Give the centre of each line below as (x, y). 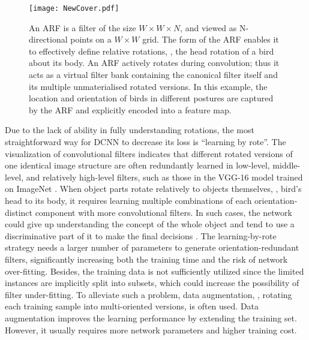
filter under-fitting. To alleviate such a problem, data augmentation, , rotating (148, 294)
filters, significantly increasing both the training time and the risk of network (146, 259)
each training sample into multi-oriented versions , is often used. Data (132, 306)
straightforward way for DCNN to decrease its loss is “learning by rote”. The (145, 142)
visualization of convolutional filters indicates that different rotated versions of (149, 153)
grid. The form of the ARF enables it (211, 39)
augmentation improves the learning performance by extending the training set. (151, 318)
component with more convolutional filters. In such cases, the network (163, 212)
